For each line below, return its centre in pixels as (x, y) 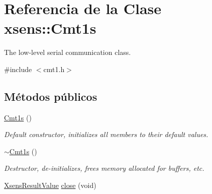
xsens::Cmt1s (50, 28)
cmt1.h (54, 69)
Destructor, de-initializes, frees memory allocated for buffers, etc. (104, 168)
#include (18, 69)
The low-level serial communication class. (68, 52)
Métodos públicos (51, 96)
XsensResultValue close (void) (50, 185)
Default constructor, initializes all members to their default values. (106, 134)
